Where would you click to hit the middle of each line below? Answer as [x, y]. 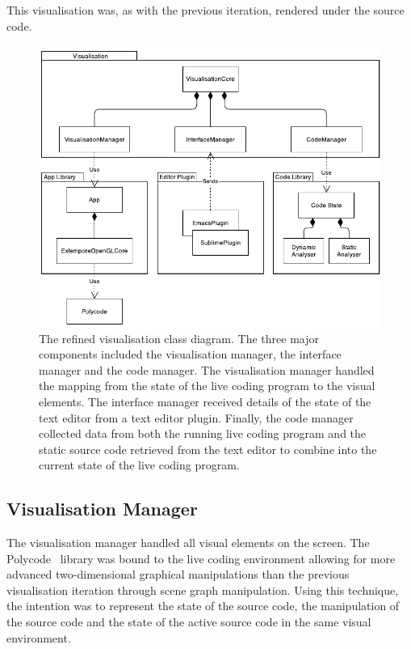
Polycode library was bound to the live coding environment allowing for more [201, 558]
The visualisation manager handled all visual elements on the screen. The [188, 543]
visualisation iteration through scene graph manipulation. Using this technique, [203, 590]
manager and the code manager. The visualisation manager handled [207, 369]
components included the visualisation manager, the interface [190, 354]
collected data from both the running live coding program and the [203, 433]
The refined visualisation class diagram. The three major [179, 338]
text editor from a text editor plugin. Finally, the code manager [196, 417]
